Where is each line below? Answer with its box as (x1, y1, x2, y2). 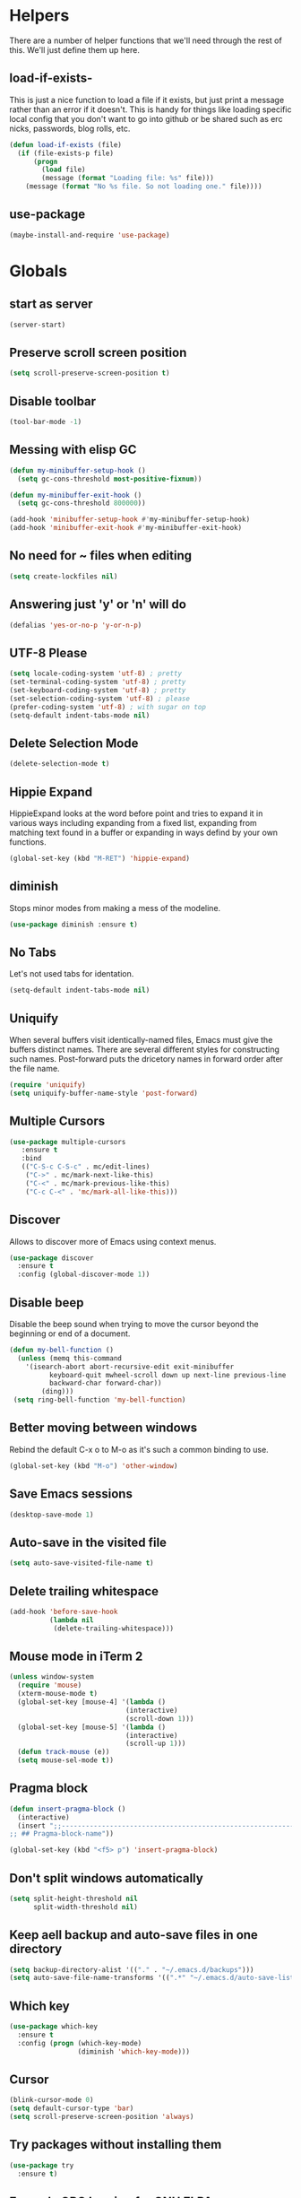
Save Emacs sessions (9, 1486, 133, 1502)
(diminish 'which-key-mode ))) (77, 2046, 191, 2056)
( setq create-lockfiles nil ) (9, 571, 118, 581)
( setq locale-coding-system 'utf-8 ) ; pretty (9, 669, 182, 678)
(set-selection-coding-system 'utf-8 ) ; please (9, 694, 191, 703)
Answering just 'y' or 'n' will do (9, 597, 186, 612)
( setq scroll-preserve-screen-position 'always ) (9, 2113, 194, 2122)
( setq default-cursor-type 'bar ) (9, 2104, 134, 2113)
